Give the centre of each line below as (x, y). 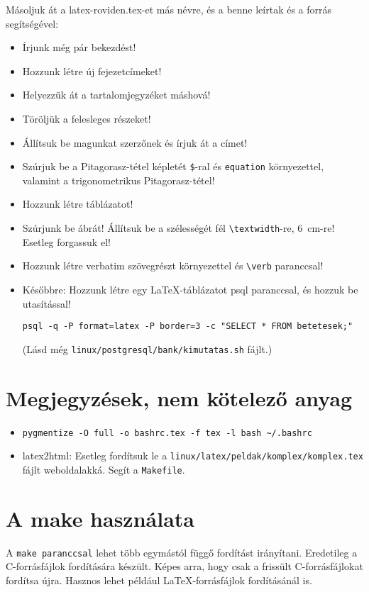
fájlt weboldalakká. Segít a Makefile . (104, 469)
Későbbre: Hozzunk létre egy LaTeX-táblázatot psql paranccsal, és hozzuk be (190, 289)
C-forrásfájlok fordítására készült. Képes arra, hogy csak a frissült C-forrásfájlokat (184, 566)
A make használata (100, 518)
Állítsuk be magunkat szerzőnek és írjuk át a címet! (135, 142)
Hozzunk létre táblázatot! (78, 204)
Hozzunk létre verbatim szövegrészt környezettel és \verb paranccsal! (173, 266)
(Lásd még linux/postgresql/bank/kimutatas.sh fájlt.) (147, 348)
